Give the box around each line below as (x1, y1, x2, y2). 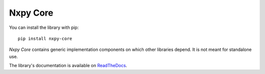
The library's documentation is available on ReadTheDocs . (9, 63, 128, 69)
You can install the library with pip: (9, 25, 79, 30)
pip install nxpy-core (18, 36, 73, 41)
